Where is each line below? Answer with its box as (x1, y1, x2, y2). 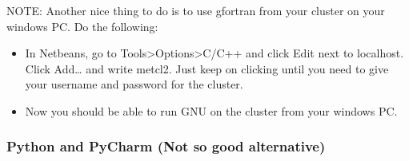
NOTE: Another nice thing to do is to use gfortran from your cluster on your (6, 2, 385, 18)
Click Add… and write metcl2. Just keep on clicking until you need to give (25, 60, 389, 77)
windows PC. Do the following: (6, 18, 158, 34)
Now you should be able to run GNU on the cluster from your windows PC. (25, 102, 398, 119)
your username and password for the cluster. (25, 76, 243, 92)
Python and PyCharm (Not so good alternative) (6, 136, 326, 156)
